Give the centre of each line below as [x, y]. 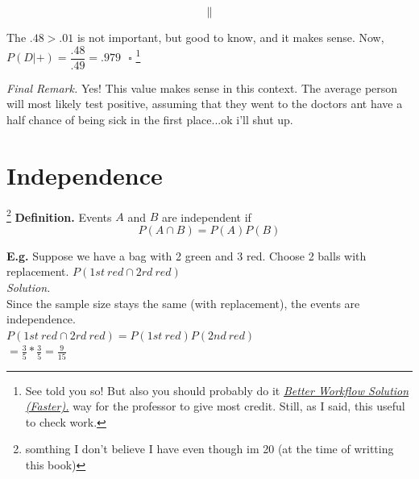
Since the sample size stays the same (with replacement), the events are [183, 303]
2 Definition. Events [59, 215]
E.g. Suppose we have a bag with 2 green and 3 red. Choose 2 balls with [187, 255]
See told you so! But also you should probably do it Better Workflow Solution [217, 390]
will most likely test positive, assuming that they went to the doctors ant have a [205, 104]
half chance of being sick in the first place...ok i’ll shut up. [150, 119]
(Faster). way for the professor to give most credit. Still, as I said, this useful [215, 406]
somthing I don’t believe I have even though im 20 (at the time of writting [209, 449]
